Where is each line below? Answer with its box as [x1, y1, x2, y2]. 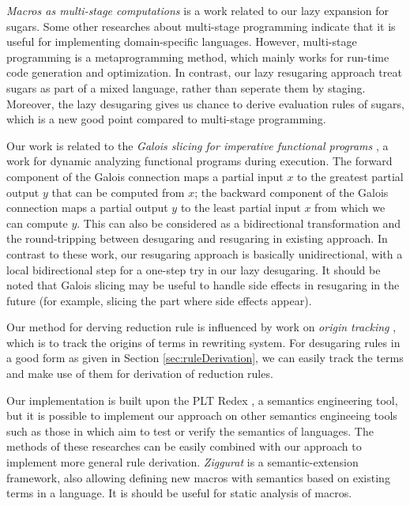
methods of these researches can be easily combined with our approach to [6, 438, 362, 455]
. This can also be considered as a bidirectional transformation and [77, 214, 401, 231]
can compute [6, 214, 68, 231]
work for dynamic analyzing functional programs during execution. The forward [6, 153, 393, 169]
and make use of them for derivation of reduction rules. [6, 365, 273, 382]
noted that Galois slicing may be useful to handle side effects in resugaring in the [6, 277, 400, 293]
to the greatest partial [297, 168, 404, 184]
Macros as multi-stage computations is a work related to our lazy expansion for [6, 2, 389, 18]
